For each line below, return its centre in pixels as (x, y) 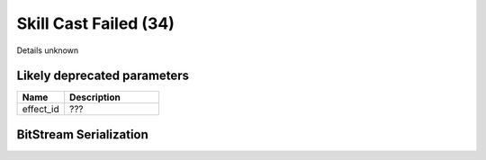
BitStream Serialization (82, 134)
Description (94, 97)
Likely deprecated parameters (103, 76)
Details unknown (48, 50)
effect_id (41, 110)
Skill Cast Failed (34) (95, 23)
